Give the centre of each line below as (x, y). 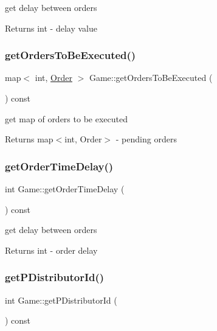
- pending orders (146, 139)
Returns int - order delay (51, 250)
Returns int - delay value (51, 28)
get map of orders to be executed (66, 118)
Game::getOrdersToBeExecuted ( (151, 78)
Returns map (29, 139)
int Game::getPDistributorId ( (61, 300)
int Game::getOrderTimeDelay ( (65, 189)
